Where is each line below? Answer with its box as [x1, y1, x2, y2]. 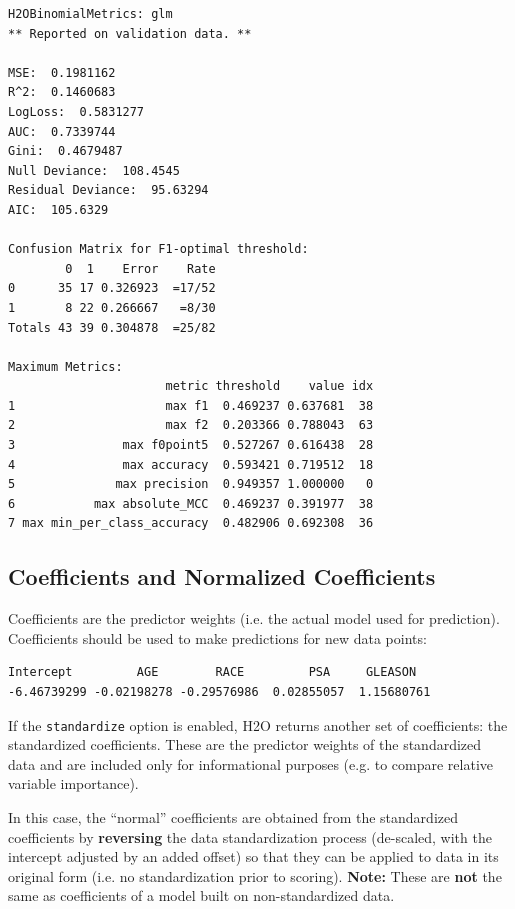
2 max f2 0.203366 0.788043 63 [8, 418, 374, 433]
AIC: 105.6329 [8, 202, 109, 217]
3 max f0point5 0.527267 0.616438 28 [8, 438, 374, 453]
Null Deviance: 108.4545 [8, 163, 180, 178]
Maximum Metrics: [8, 359, 123, 374]
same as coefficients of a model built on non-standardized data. [8, 885, 395, 906]
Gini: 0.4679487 [8, 144, 123, 159]
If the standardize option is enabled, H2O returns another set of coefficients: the [8, 714, 508, 735]
